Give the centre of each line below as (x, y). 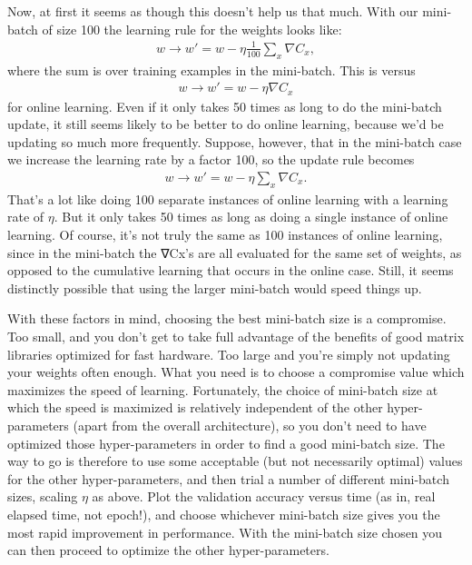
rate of (26, 217)
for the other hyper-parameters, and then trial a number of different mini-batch (228, 478)
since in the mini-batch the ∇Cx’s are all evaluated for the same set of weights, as (235, 252)
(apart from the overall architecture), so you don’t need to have (250, 425)
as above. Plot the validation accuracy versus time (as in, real (264, 496)
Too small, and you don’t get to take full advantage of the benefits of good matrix (236, 336)
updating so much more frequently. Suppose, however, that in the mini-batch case (235, 141)
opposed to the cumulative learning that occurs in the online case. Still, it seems (231, 270)
